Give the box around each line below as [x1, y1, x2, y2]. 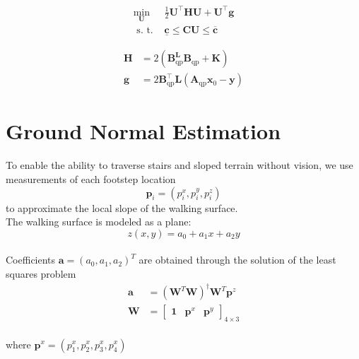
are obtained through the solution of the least [139, 252, 336, 267]
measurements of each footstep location [6, 172, 176, 186]
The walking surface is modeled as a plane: [6, 214, 192, 229]
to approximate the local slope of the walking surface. [6, 200, 238, 215]
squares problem [6, 266, 76, 281]
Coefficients [6, 252, 56, 267]
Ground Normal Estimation [6, 117, 281, 146]
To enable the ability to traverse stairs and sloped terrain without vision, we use [6, 158, 353, 172]
